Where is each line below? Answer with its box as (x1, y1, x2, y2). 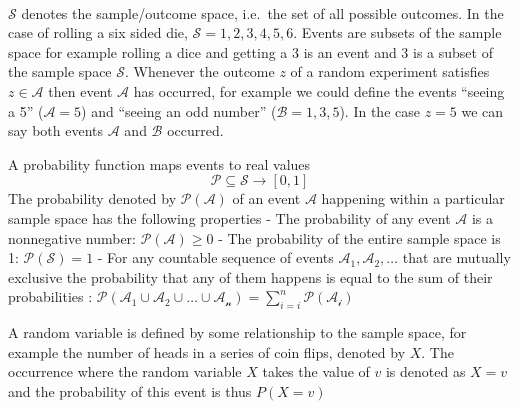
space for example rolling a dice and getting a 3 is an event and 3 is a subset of (8, 41, 493, 62)
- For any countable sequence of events (97, 247, 334, 268)
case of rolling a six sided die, (8, 22, 188, 43)
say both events (8, 120, 104, 141)
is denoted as (385, 361, 466, 382)
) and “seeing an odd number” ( (81, 100, 277, 121)
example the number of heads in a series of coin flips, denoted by (8, 341, 406, 362)
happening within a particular (321, 188, 505, 209)
